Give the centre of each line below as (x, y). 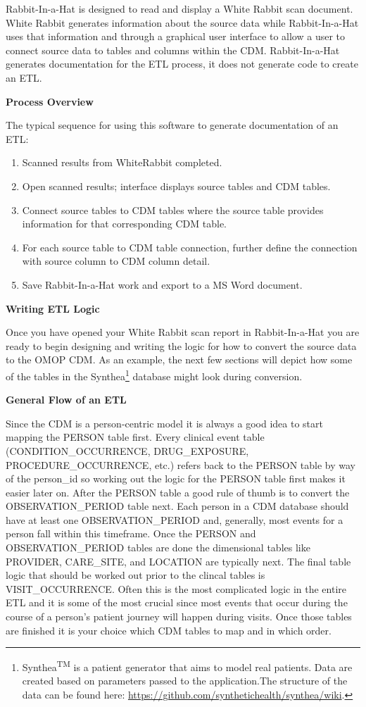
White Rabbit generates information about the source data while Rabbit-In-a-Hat (182, 22)
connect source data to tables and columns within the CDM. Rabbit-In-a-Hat (173, 50)
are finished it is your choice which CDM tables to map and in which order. (169, 630)
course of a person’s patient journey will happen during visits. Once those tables (179, 617)
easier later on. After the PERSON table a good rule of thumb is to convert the (178, 492)
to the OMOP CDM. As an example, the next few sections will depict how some (179, 359)
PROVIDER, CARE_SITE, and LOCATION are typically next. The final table (178, 561)
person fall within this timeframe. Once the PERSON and (131, 533)
